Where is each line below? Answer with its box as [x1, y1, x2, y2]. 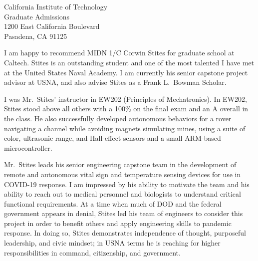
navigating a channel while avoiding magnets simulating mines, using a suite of [4, 123, 246, 133]
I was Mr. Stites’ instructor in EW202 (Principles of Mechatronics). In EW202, [4, 93, 247, 104]
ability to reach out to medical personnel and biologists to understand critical [4, 189, 241, 199]
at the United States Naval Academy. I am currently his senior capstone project [4, 67, 248, 77]
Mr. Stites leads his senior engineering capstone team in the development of [4, 159, 237, 170]
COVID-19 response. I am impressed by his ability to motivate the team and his [4, 179, 250, 189]
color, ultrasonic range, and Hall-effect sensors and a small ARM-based [4, 133, 221, 143]
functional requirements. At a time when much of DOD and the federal [4, 198, 222, 209]
